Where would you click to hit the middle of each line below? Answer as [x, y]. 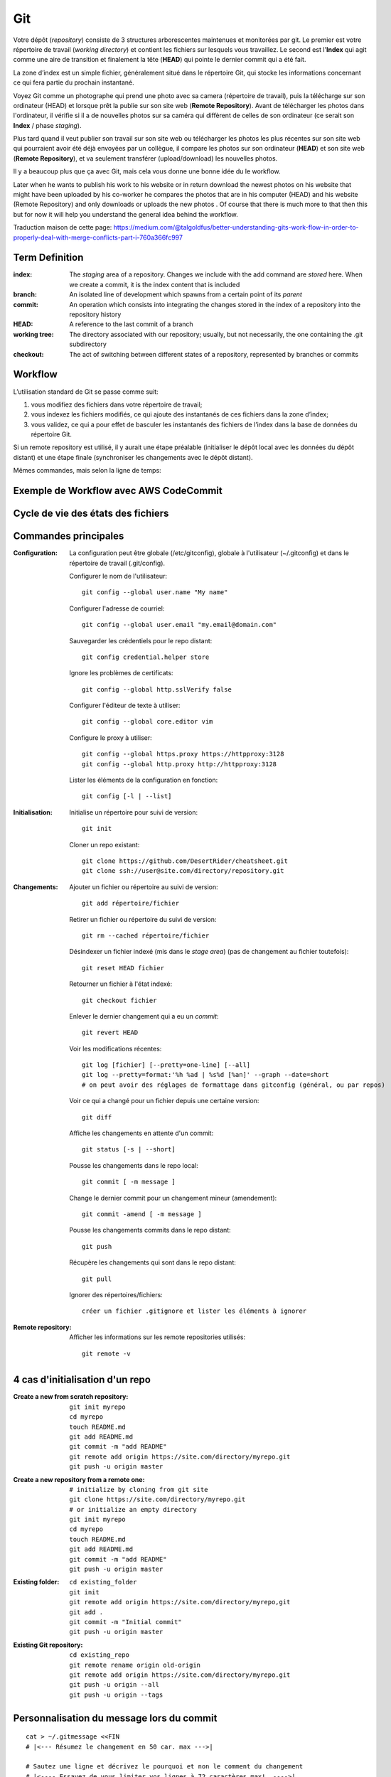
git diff [97, 1117]
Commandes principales [69, 536]
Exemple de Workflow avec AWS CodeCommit [118, 491]
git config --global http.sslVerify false [157, 689]
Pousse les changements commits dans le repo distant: [150, 1230]
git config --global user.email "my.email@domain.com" [180, 625]
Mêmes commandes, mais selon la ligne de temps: [87, 471]
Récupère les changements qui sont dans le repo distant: [152, 1262]
